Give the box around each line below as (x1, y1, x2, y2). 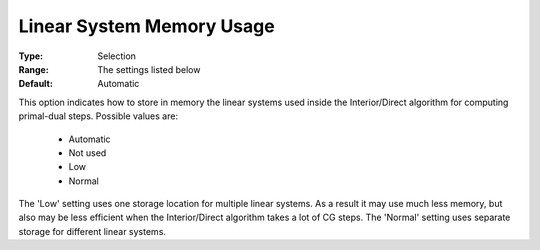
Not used (68, 146, 107, 159)
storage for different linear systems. (18, 225, 167, 237)
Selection (97, 50, 137, 62)
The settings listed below (97, 63, 201, 75)
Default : (18, 78, 54, 90)
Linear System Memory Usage (18, 15, 275, 37)
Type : (18, 50, 44, 62)
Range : (18, 63, 49, 75)
